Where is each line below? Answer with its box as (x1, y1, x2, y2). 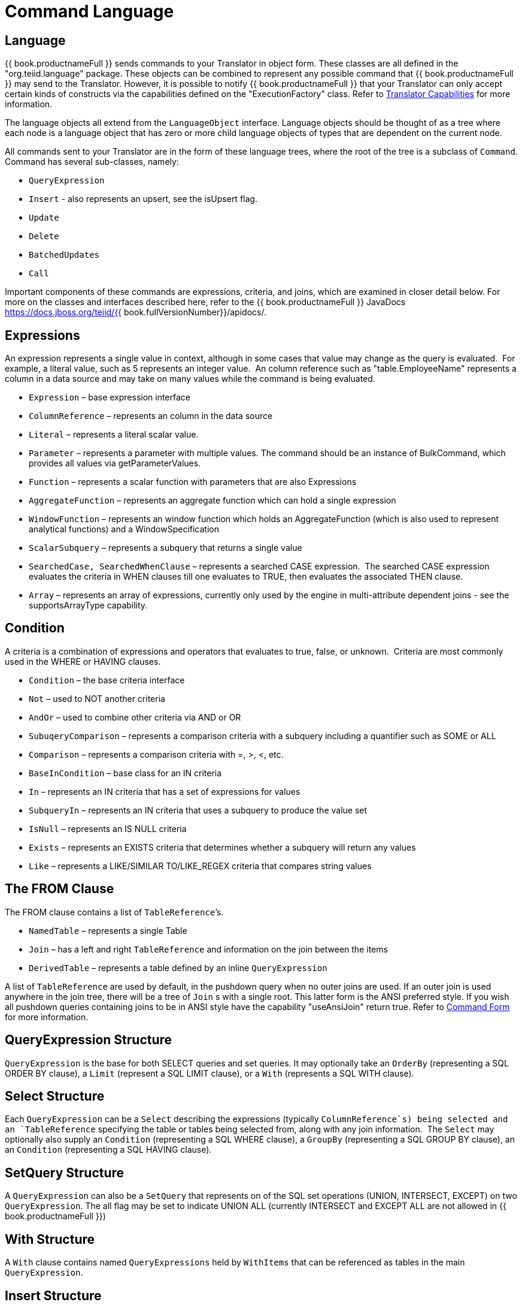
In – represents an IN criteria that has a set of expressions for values (29, 786, 301, 797)
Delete (29, 231, 59, 242)
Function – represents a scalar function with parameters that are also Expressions (29, 477, 357, 487)
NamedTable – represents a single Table (29, 925, 187, 936)
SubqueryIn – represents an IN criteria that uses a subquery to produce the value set (29, 804, 368, 815)
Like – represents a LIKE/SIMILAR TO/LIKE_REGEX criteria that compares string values (29, 860, 372, 871)
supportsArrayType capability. (29, 600, 148, 611)
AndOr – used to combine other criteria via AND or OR (29, 712, 241, 722)
